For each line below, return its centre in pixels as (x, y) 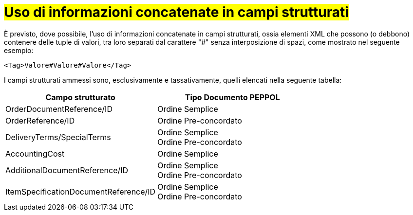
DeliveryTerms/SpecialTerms (58, 137)
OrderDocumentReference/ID (59, 109)
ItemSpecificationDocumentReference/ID (81, 191)
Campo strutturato (80, 97)
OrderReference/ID (40, 120)
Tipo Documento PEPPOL (232, 97)
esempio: (19, 50)
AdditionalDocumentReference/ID (67, 170)
